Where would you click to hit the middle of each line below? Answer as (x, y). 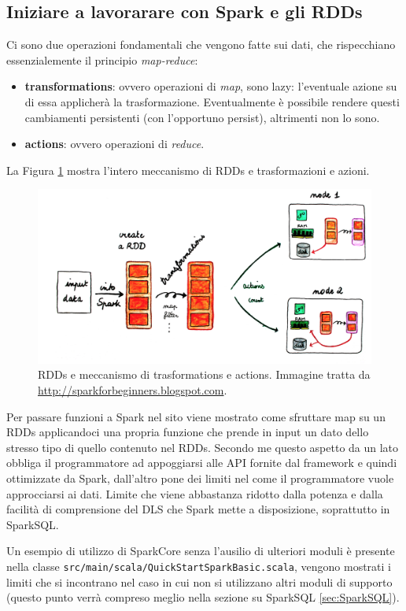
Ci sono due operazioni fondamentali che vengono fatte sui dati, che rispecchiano (201, 44)
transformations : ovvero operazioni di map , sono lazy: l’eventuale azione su (211, 86)
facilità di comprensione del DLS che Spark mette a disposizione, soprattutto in (198, 509)
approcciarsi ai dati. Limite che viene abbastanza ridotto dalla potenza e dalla (195, 493)
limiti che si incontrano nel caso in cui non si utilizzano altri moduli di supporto (199, 581)
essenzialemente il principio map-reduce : (102, 59)
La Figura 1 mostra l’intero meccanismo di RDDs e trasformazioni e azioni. (188, 170)
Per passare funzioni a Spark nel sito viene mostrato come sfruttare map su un (196, 416)
